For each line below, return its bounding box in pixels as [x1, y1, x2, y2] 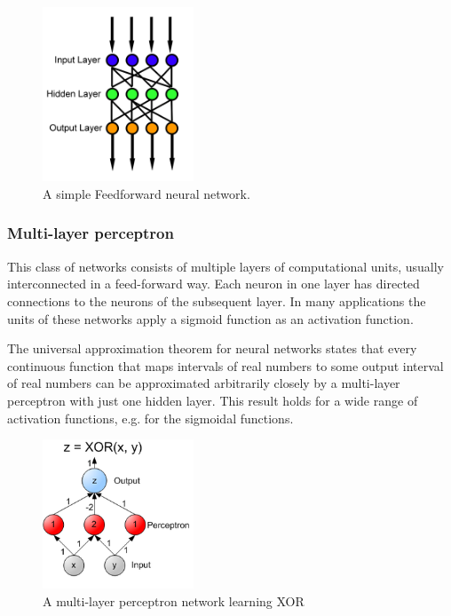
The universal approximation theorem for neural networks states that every [7, 339, 417, 358]
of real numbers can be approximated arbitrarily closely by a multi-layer [7, 374, 400, 392]
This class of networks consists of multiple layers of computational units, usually [7, 257, 444, 275]
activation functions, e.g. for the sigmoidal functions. [7, 408, 294, 427]
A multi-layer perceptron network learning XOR [43, 591, 305, 610]
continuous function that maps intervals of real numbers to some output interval [7, 356, 444, 375]
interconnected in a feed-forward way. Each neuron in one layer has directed [7, 274, 420, 293]
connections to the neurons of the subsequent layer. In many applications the [7, 291, 426, 310]
